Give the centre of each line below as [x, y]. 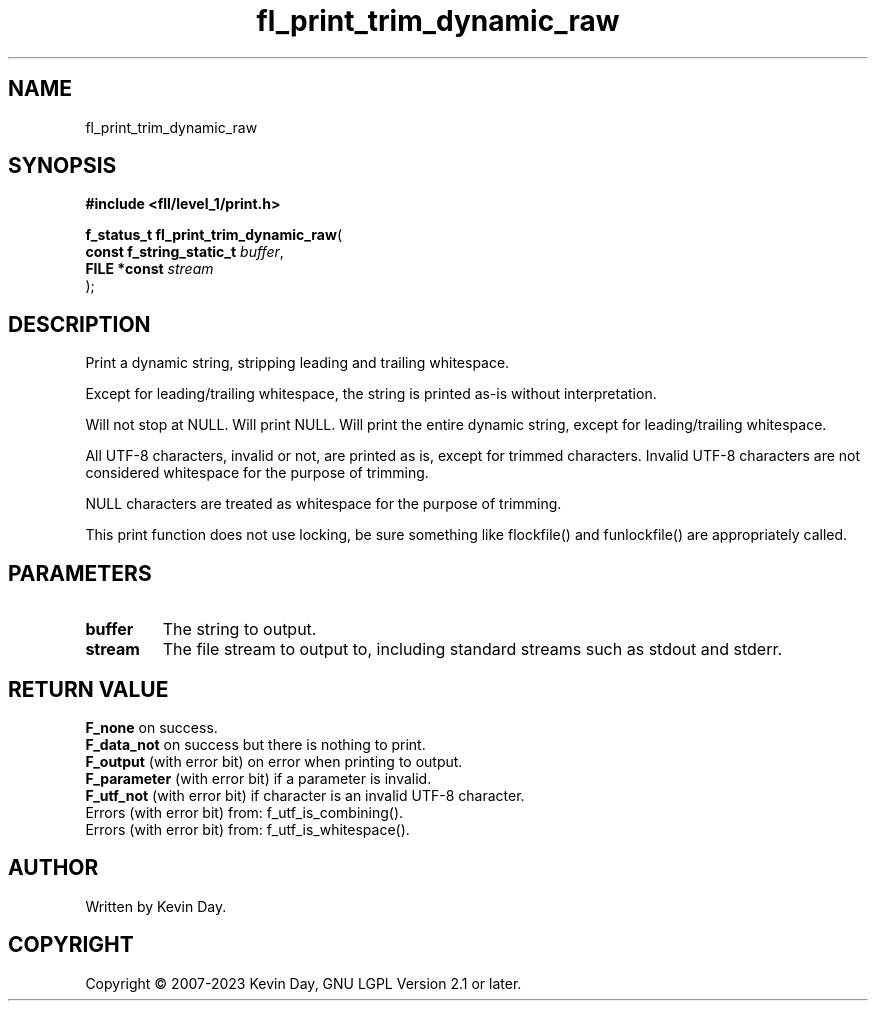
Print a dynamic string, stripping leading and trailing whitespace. [297, 363]
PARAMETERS [80, 573]
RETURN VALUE [88, 689]
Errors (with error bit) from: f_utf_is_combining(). [244, 812]
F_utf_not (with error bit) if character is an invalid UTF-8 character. [305, 795]
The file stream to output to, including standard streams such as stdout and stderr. [472, 649]
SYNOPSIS [62, 166]
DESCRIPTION [79, 324]
